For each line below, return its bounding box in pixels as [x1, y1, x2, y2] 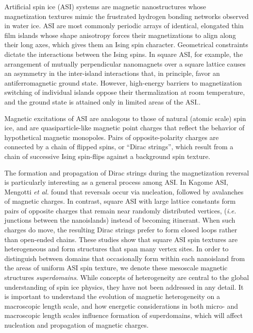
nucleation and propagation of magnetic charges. [4, 320, 149, 330]
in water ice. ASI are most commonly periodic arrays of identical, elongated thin [4, 20, 244, 31]
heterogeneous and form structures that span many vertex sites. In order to [4, 244, 229, 254]
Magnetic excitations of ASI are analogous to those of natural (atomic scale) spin [4, 113, 246, 123]
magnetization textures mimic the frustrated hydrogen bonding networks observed [4, 11, 249, 21]
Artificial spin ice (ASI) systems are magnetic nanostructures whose [4, 1, 206, 11]
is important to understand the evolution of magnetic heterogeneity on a [4, 291, 220, 301]
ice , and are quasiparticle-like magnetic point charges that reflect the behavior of [4, 123, 245, 133]
